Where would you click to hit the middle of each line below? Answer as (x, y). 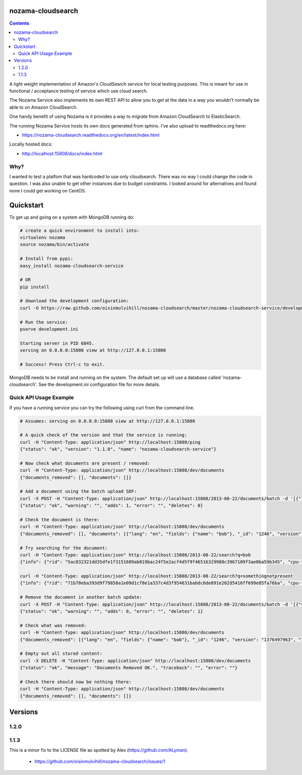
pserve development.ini (49, 329)
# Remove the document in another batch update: (81, 597)
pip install (35, 287)
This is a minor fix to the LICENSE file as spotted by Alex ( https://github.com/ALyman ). (99, 750)
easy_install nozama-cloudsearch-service (72, 266)
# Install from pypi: (47, 259)
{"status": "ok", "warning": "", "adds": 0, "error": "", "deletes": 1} (111, 611)
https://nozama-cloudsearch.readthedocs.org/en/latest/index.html (91, 135)
